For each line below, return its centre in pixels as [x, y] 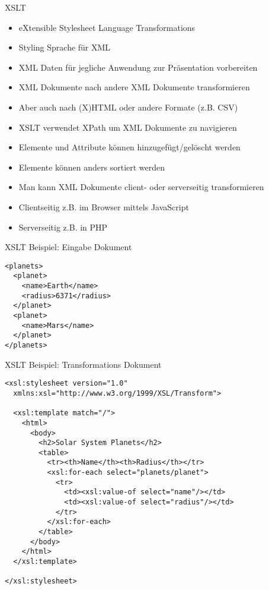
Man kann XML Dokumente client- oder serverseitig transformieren [141, 187]
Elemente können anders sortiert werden [92, 167]
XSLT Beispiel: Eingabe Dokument [68, 247]
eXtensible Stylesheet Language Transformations [107, 27]
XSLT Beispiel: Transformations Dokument [83, 364]
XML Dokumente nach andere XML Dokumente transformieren [134, 87]
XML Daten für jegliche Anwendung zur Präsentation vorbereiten [138, 67]
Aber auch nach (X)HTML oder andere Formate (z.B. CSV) [128, 107]
